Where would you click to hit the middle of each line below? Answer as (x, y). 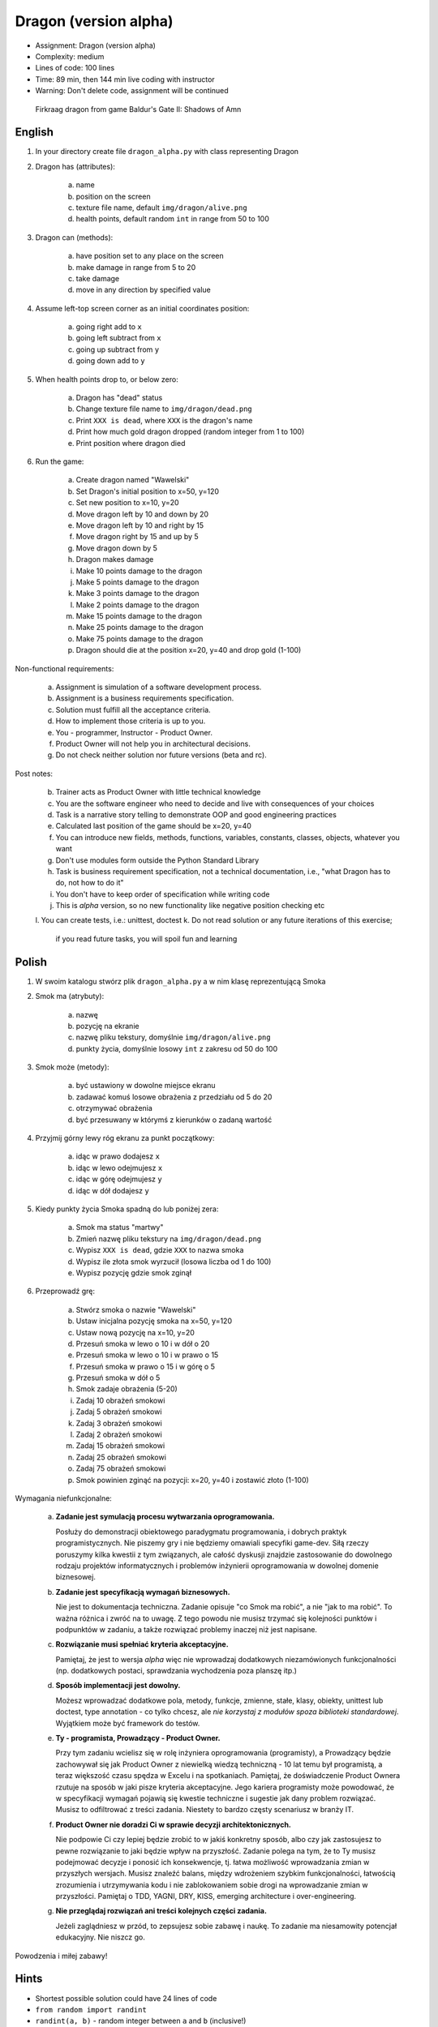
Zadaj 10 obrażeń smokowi (120, 1400)
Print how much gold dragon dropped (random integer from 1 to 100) (190, 432)
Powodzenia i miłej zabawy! (61, 1956)
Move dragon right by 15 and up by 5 (137, 537)
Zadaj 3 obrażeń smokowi (119, 1423)
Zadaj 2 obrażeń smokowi (119, 1434)
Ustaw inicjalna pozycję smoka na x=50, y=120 (154, 1321)
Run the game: (60, 461)
